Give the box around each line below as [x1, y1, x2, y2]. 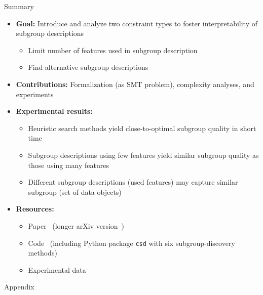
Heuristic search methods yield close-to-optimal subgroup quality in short [28, 122, 256, 133]
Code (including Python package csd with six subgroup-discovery [28, 237, 235, 248]
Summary [4, 1, 34, 11]
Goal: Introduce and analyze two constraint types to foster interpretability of [16, 18, 257, 28]
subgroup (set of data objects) [28, 186, 122, 197]
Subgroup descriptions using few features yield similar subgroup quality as [28, 149, 259, 160]
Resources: [16, 203, 54, 214]
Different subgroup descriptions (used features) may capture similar [28, 177, 238, 187]
